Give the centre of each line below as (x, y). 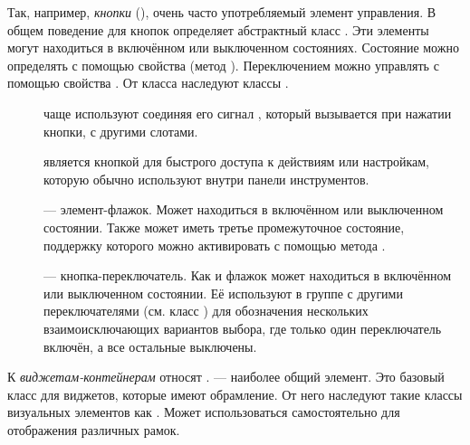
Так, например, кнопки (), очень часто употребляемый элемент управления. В (222, 12)
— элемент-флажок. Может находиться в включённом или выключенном (244, 209)
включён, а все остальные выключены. (150, 346)
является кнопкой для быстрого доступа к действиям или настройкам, (237, 161)
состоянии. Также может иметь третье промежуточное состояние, (224, 227)
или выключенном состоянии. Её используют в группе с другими (223, 293)
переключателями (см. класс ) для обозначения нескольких (206, 311)
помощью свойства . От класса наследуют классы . (148, 83)
